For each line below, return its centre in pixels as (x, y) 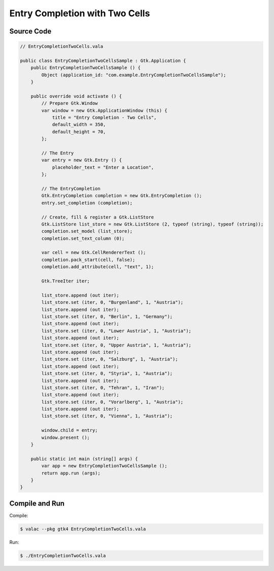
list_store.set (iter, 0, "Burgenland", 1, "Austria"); (112, 303)
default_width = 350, (79, 125)
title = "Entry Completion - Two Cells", (104, 118)
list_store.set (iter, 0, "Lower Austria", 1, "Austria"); (116, 331)
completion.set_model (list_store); (87, 231)
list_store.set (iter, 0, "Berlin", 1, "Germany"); (107, 317)
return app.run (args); (71, 473)
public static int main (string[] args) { (84, 459)
